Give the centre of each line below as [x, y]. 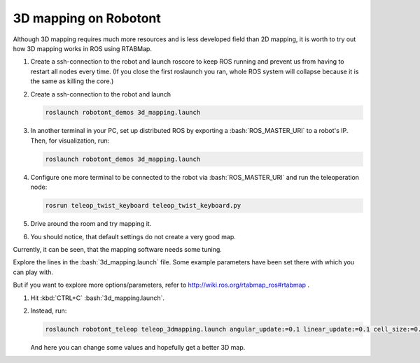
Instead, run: [49, 311]
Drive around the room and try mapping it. [91, 224]
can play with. [33, 272]
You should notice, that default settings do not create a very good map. [133, 236]
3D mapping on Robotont [87, 18]
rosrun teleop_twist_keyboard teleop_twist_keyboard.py [143, 206]
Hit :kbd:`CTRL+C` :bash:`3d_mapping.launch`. [97, 298]
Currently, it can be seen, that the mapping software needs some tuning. [117, 249]
